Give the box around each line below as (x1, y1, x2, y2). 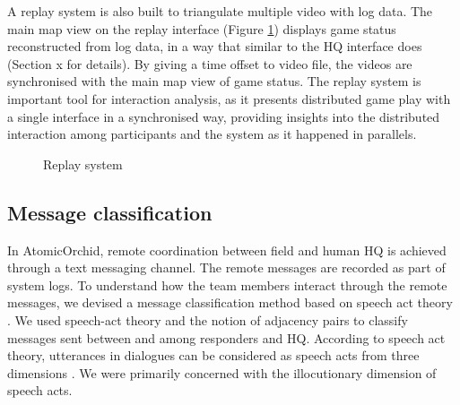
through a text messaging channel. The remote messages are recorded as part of (7, 258, 446, 277)
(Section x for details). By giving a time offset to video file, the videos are (7, 54, 412, 73)
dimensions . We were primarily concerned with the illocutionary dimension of (7, 363, 437, 382)
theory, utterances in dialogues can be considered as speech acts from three (7, 346, 420, 365)
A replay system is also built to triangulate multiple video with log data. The (7, 2, 433, 20)
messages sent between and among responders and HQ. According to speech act (7, 328, 446, 347)
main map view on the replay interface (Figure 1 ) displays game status (7, 19, 396, 38)
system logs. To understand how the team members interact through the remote (7, 275, 447, 294)
